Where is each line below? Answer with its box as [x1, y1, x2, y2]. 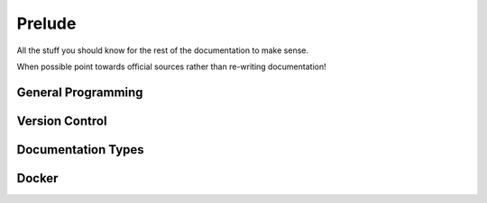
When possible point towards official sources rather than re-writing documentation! [16, 61, 326, 72]
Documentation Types [16, 142, 144, 157]
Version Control [16, 113, 107, 128]
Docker [16, 171, 59, 186]
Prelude [16, 13, 77, 33]
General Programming [16, 84, 143, 100]
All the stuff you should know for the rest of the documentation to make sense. [16, 45, 308, 56]
